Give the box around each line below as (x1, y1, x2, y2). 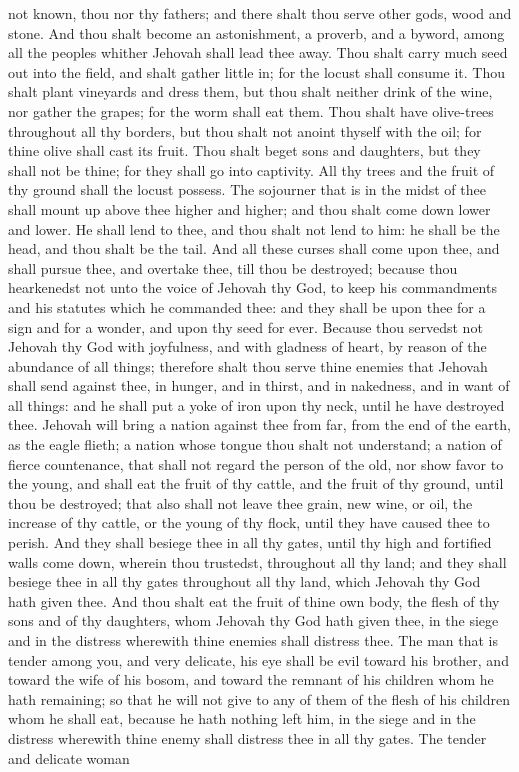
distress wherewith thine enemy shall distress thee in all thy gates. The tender (8, 727, 487, 748)
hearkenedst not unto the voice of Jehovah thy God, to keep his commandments (8, 277, 497, 298)
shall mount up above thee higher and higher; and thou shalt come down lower (8, 198, 491, 219)
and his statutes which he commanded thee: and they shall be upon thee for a (8, 296, 486, 317)
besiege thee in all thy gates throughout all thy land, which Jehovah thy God (8, 571, 481, 592)
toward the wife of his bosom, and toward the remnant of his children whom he (8, 669, 494, 690)
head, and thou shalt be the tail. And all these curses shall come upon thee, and (8, 238, 500, 259)
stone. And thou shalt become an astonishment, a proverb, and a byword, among (8, 22, 505, 43)
